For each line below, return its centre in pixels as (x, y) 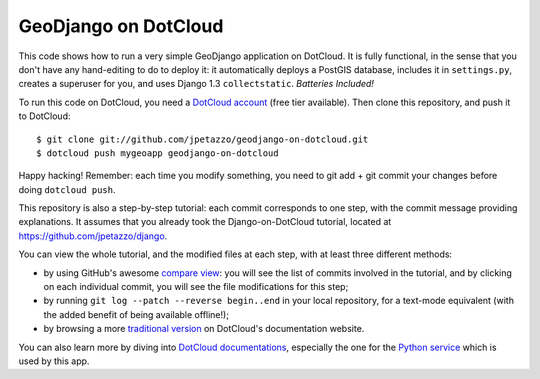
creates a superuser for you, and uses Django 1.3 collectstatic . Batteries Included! (196, 84)
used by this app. (54, 361)
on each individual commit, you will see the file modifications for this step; (196, 287)
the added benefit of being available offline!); (136, 314)
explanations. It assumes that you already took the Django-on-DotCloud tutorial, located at (205, 222)
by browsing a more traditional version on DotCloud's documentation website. (204, 329)
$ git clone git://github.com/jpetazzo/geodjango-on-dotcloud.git (202, 139)
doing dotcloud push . (67, 189)
